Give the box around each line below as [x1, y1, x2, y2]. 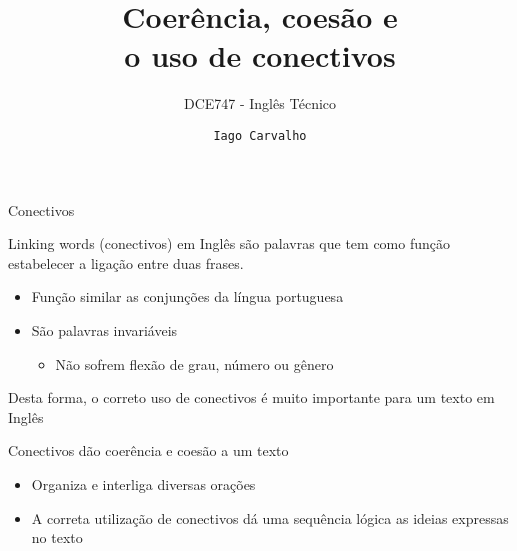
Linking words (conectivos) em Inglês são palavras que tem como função [8, 233, 450, 254]
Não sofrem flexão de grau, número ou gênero [55, 353, 334, 374]
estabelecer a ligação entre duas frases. [8, 252, 244, 273]
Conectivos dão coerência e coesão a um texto [8, 440, 289, 461]
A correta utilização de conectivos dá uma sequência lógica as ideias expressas [31, 507, 509, 528]
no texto [31, 527, 83, 548]
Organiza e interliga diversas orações [31, 473, 256, 494]
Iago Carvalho [213, 128, 307, 143]
